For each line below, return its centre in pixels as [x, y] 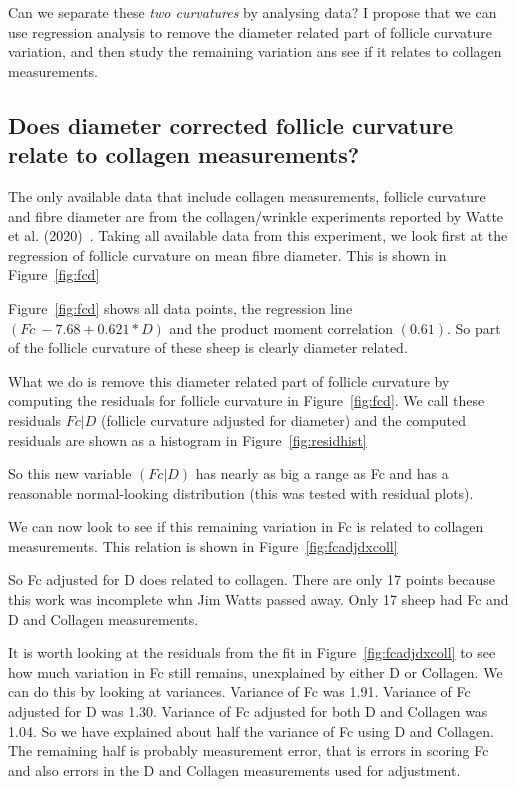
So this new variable [70, 473]
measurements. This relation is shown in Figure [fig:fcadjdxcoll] [203, 545]
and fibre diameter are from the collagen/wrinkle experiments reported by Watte [256, 215]
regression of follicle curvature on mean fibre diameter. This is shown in [227, 254]
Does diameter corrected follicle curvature [230, 124]
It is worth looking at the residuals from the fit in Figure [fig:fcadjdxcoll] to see [252, 652]
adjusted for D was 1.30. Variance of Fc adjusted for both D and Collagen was [248, 711]
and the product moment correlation [281, 327]
